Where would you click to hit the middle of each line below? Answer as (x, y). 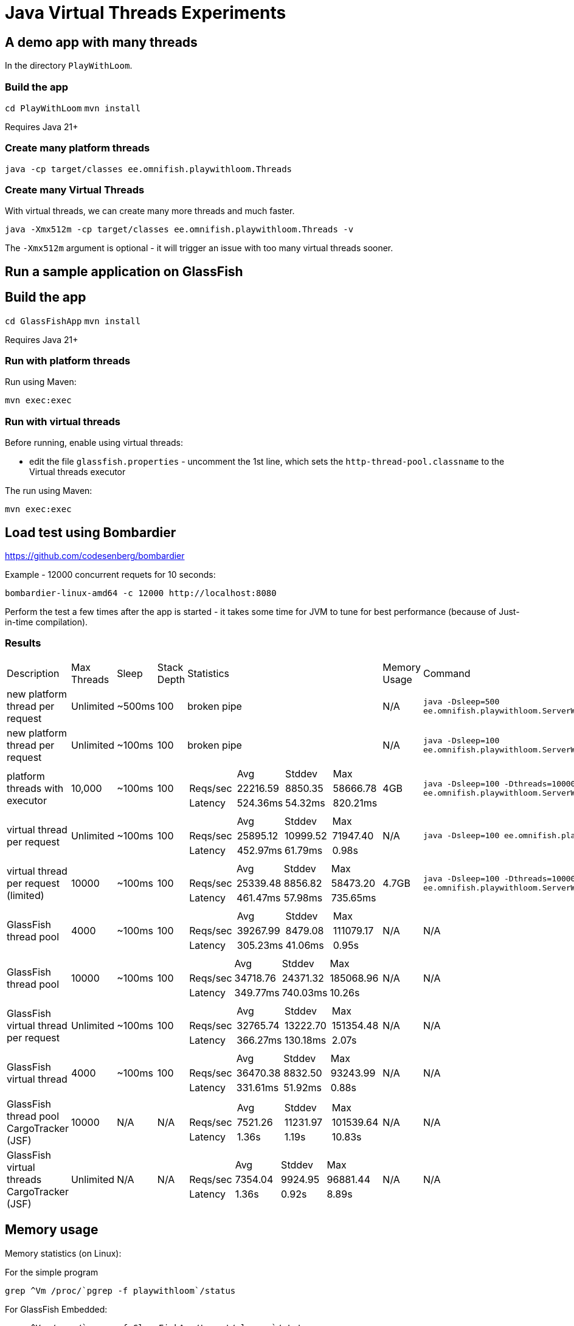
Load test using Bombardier (91, 532)
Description (33, 673)
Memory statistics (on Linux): (63, 1253)
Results (23, 643)
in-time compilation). (47, 622)
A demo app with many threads (101, 42)
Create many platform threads (78, 148)
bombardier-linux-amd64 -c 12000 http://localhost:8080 (141, 593)
